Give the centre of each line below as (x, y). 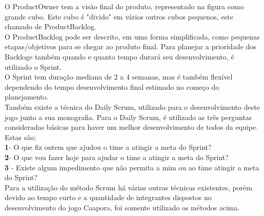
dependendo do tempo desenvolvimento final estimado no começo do (112, 86)
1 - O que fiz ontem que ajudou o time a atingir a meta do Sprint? (108, 147)
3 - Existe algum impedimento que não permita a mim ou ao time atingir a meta (132, 167)
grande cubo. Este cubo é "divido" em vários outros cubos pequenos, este (119, 16)
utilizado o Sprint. (33, 66)
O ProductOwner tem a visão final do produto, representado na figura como (124, 6)
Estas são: (21, 137)
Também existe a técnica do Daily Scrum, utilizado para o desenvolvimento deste (132, 106)
